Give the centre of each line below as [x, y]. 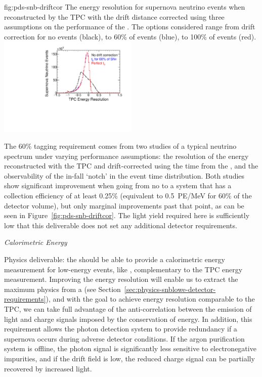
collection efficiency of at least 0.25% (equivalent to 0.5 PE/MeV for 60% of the [128, 196]
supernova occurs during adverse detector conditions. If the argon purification [124, 338]
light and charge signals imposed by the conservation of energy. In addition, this [128, 319]
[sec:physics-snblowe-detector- [170, 289]
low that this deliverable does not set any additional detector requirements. [121, 225]
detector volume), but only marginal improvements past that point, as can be [124, 205]
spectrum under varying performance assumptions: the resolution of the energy [126, 156]
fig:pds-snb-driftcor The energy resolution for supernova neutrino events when [125, 7]
